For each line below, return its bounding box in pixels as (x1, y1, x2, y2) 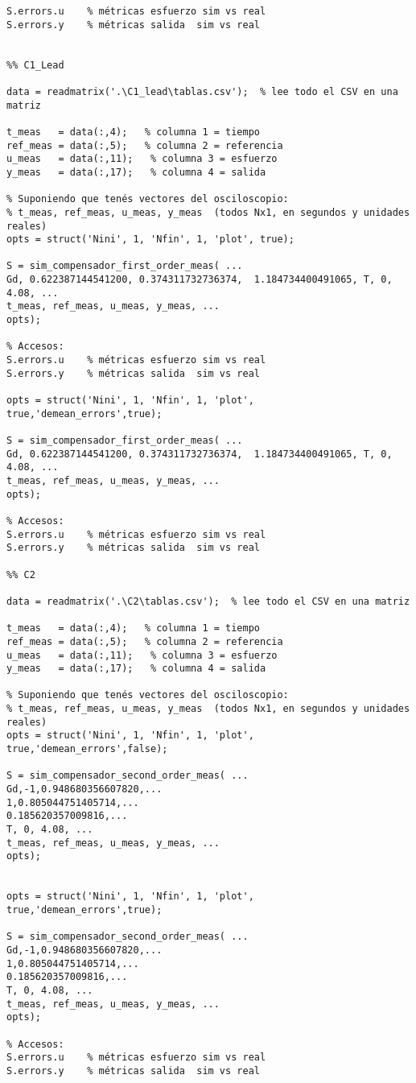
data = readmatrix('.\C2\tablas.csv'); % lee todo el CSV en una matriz (6, 595, 410, 607)
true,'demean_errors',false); (6, 743, 168, 755)
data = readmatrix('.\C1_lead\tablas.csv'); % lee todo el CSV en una (6, 85, 398, 97)
